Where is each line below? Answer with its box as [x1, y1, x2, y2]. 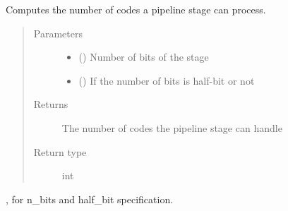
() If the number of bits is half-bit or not [78, 73, 255, 88]
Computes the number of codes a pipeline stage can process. [6, 2, 266, 16]
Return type [33, 144, 87, 159]
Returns [33, 97, 68, 111]
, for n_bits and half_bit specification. [6, 191, 174, 206]
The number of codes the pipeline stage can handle [61, 120, 282, 135]
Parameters [33, 25, 83, 40]
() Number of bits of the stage [78, 49, 209, 64]
